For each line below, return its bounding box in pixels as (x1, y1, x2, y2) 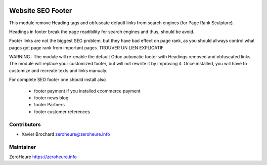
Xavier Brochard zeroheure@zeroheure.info (21, 131, 110, 137)
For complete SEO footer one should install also (9, 77, 106, 82)
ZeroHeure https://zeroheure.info (9, 154, 77, 160)
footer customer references (34, 109, 90, 115)
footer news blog (34, 95, 69, 101)
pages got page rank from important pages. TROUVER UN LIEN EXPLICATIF (9, 44, 164, 50)
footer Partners (34, 102, 65, 108)
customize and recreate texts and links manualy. (9, 67, 108, 74)
